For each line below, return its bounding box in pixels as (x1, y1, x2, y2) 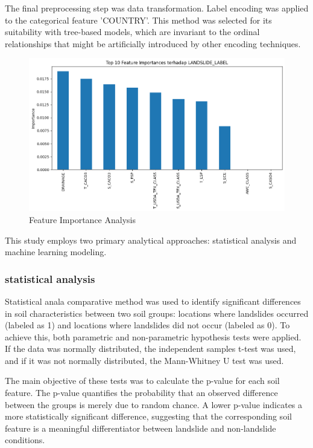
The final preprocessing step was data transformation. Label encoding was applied (5, 2, 309, 14)
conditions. (5, 433, 45, 446)
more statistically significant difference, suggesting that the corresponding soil (5, 410, 292, 423)
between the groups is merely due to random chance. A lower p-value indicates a (5, 398, 303, 411)
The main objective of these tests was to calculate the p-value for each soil (5, 374, 280, 387)
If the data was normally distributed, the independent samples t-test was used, (5, 342, 296, 355)
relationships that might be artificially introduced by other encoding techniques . (5, 37, 301, 50)
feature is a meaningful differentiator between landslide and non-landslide (5, 421, 276, 434)
